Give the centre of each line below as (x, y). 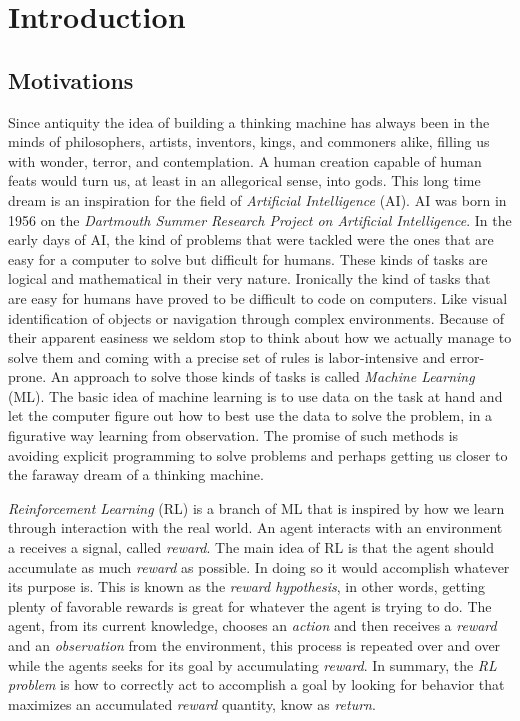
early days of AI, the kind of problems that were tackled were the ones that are (251, 239)
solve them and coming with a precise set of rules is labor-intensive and (227, 356)
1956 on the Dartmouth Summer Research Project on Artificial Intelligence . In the (260, 219)
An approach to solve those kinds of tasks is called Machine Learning (262, 376)
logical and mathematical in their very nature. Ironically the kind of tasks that (249, 278)
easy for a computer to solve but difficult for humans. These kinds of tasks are (248, 258)
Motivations (71, 79)
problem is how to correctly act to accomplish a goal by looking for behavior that (256, 684)
